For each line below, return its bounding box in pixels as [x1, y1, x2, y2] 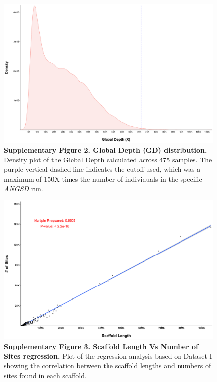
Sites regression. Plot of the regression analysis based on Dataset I [4, 350, 212, 361]
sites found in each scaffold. [4, 370, 87, 380]
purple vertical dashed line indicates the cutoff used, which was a [4, 164, 201, 174]
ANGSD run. [4, 183, 43, 193]
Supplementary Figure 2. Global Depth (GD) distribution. [4, 144, 207, 155]
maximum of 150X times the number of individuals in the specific [4, 173, 202, 184]
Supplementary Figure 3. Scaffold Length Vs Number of [4, 341, 198, 351]
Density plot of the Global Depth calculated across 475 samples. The [4, 154, 212, 164]
